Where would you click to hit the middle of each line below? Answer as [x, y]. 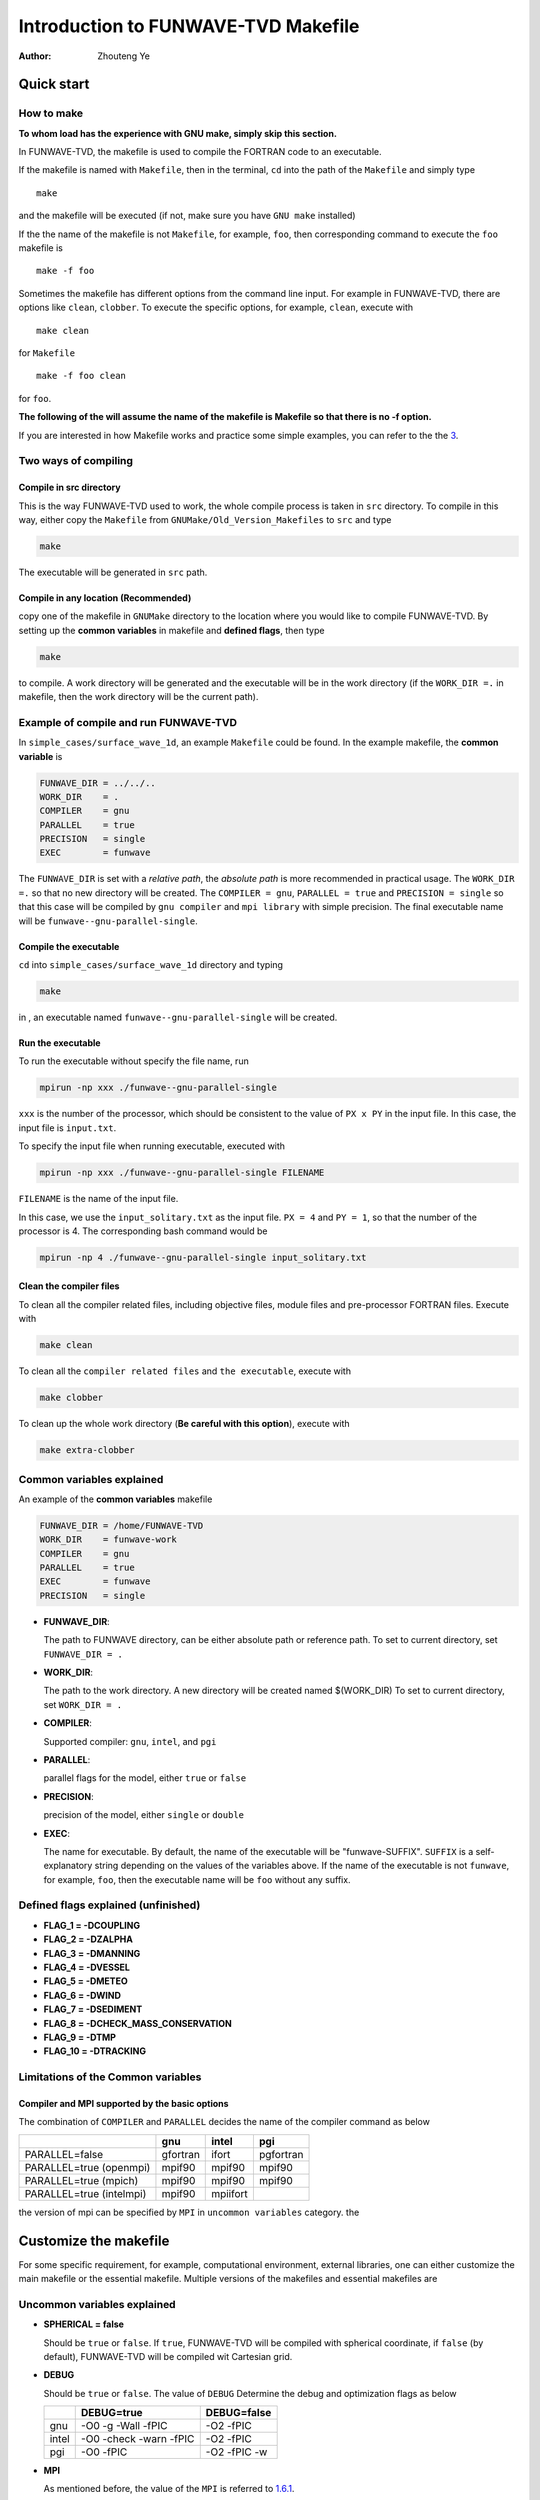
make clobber [71, 1398]
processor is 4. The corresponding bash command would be [143, 1231]
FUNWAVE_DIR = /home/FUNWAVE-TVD [121, 1525]
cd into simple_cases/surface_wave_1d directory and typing [151, 965]
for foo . [35, 398]
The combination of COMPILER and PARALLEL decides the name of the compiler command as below [224, 2122]
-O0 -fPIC [104, 2452]
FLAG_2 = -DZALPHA [88, 1939]
